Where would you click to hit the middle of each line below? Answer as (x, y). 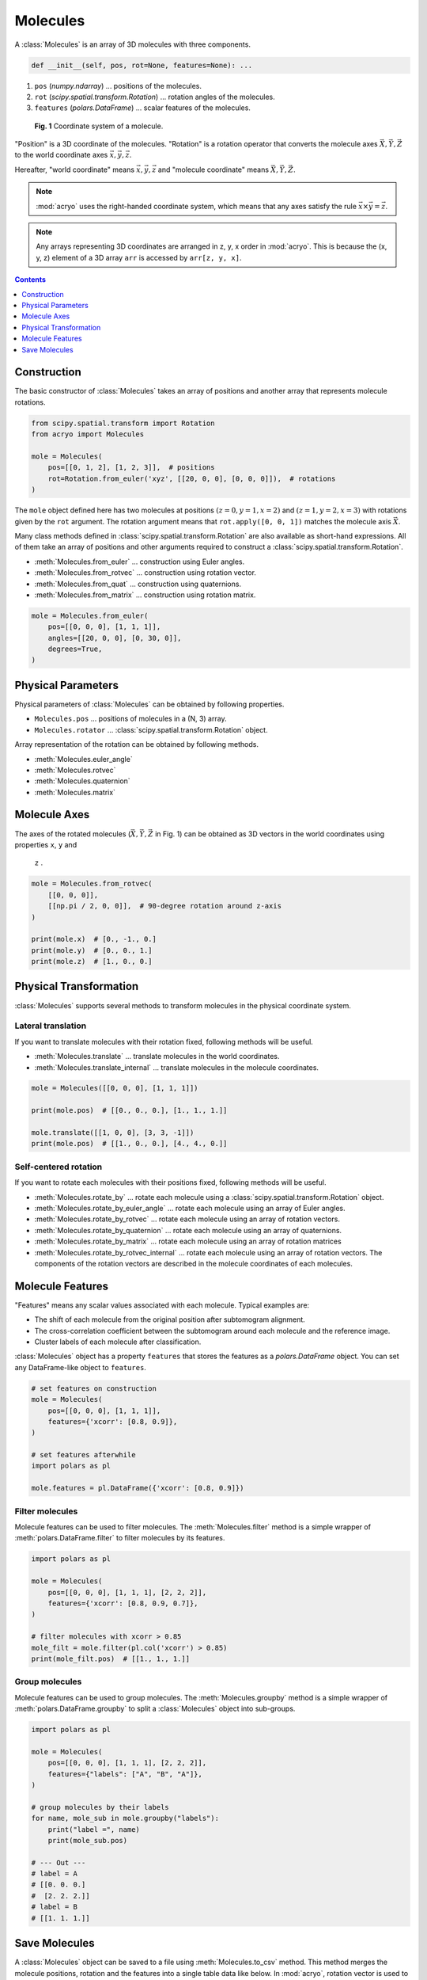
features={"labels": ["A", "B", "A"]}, (125, 1774)
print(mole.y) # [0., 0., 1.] (92, 950)
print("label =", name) (94, 1829)
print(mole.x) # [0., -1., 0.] (94, 939)
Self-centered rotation (59, 1167)
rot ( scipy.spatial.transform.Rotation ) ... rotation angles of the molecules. (155, 97)
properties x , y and (46, 844)
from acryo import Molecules (88, 434)
